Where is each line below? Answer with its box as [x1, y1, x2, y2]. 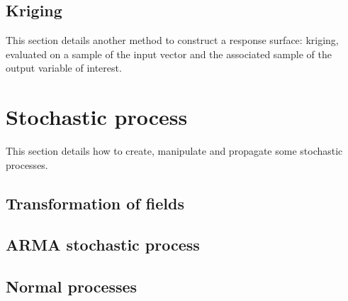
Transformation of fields [6, 192, 184, 214]
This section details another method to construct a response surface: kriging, [6, 33, 339, 48]
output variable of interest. [6, 60, 122, 75]
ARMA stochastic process [6, 234, 200, 256]
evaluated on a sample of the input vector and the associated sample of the [6, 46, 332, 61]
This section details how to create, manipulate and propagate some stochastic [6, 143, 343, 158]
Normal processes [6, 275, 137, 297]
